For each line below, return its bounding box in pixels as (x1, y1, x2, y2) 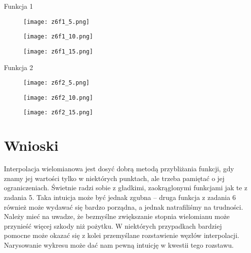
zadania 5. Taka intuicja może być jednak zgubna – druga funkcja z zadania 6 (4, 192, 236, 202)
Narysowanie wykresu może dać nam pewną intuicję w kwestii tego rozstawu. (4, 240, 234, 250)
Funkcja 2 (4, 62, 33, 72)
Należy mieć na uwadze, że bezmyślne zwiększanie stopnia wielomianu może (4, 211, 230, 221)
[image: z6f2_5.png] (23, 79, 90, 87)
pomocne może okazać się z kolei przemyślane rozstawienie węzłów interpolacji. (4, 230, 239, 240)
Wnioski (4, 135, 59, 155)
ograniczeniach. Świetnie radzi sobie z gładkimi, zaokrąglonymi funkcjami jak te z (4, 182, 248, 193)
